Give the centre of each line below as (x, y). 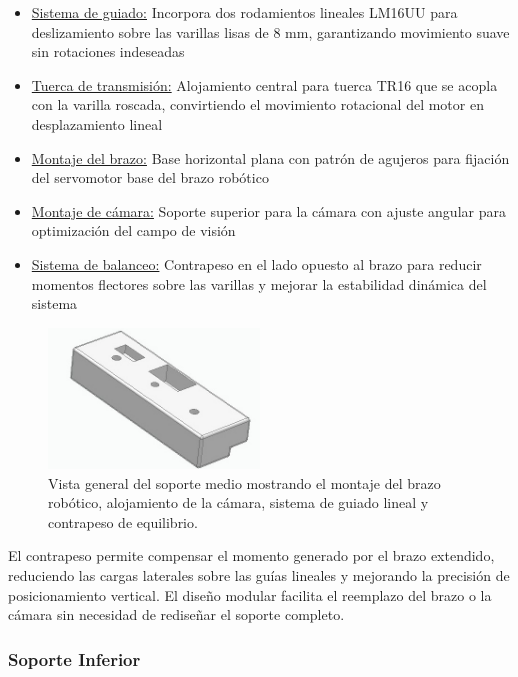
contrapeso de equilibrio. (123, 521)
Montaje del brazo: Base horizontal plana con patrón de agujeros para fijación (270, 157)
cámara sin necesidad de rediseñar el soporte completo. (176, 614)
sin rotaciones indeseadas (108, 51)
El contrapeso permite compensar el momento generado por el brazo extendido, (251, 555)
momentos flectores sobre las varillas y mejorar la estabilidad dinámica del (259, 283)
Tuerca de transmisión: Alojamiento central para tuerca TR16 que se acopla (264, 84)
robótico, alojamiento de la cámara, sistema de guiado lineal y (238, 502)
